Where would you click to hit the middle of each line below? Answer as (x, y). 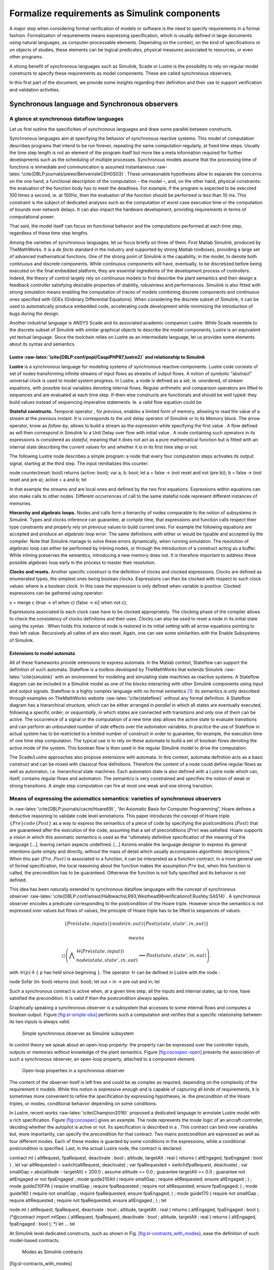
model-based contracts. (35, 1240)
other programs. (26, 57)
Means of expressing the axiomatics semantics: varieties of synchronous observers (115, 799)
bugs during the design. (34, 313)
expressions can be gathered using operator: (56, 593)
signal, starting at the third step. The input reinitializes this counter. (79, 463)
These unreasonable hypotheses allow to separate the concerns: (195, 174)
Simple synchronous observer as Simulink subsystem (78, 1033)
